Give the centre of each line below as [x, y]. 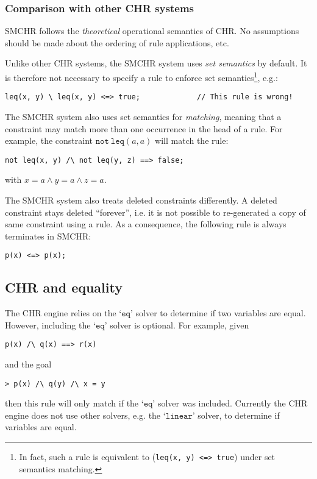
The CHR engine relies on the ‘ [63, 313]
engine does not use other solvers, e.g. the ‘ [85, 415]
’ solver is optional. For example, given [177, 325]
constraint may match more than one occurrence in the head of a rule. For [144, 128]
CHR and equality [64, 287]
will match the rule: [192, 140]
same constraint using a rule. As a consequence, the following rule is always [146, 224]
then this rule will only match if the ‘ [74, 403]
